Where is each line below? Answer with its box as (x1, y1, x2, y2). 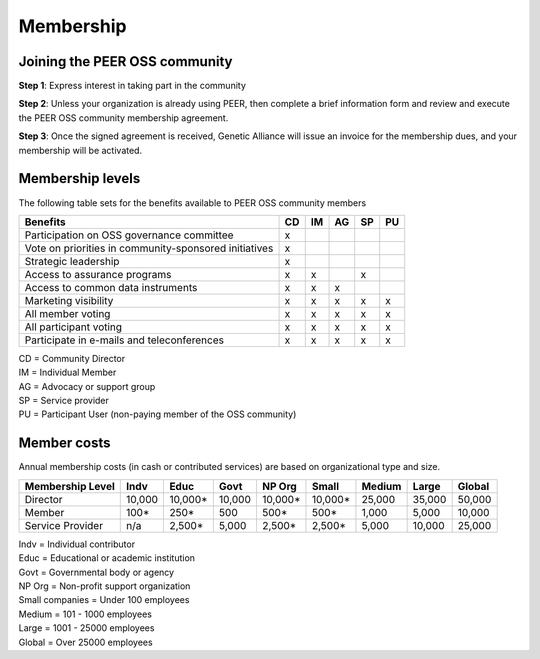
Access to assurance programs (24, 267, 172, 281)
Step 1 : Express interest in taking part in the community (18, 80, 247, 92)
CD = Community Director (18, 352, 126, 364)
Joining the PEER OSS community (18, 53, 233, 70)
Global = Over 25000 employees (18, 636, 154, 648)
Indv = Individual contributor (18, 538, 135, 550)
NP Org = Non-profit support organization (18, 580, 191, 592)
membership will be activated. (18, 144, 143, 156)
